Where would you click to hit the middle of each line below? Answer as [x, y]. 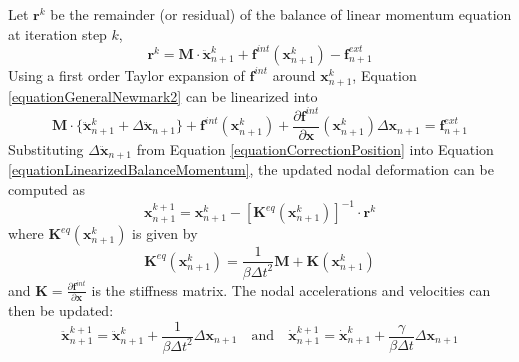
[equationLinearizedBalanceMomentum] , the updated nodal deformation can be [251, 169]
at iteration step [57, 33]
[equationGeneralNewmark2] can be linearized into [163, 95]
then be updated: [61, 309]
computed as [47, 189]
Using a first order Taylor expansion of [126, 74]
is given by [165, 233]
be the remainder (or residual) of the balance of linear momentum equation [281, 14]
